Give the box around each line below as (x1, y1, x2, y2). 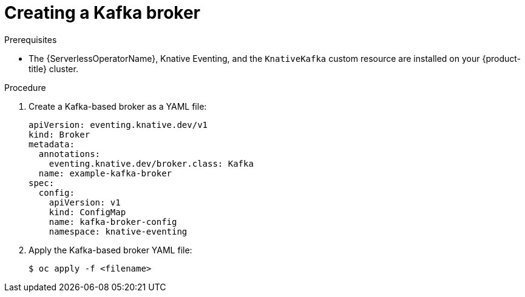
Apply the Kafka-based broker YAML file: (29, 244, 192, 255)
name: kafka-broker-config (49, 216, 177, 227)
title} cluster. (29, 63, 78, 74)
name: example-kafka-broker (38, 168, 172, 178)
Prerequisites (4, 34, 57, 45)
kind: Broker (29, 129, 90, 139)
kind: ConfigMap (49, 207, 126, 217)
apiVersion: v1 (49, 197, 121, 207)
